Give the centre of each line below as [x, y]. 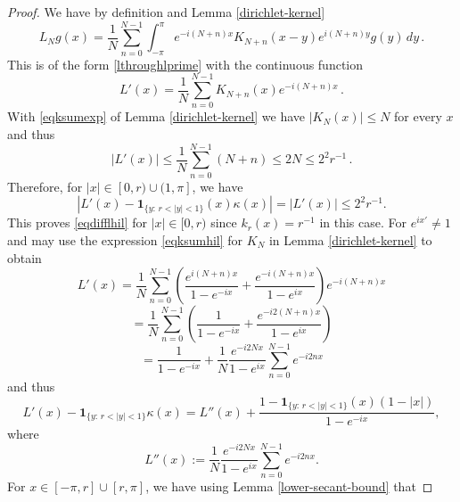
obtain [25, 257]
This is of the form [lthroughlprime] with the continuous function [185, 64]
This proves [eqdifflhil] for [77, 222]
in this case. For [363, 222]
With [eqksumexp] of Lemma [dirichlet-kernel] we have [156, 116]
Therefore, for [45, 186]
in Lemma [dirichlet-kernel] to [350, 239]
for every [418, 116]
